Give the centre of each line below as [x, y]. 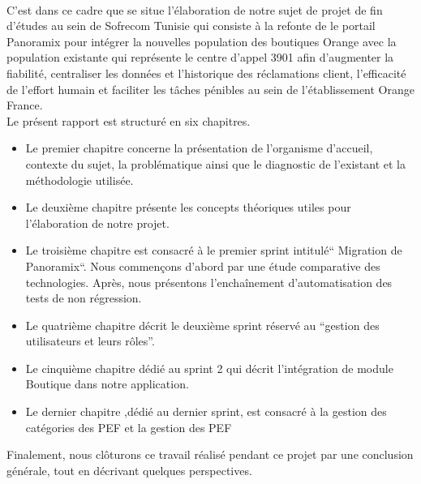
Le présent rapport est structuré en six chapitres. [129, 120]
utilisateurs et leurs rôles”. [90, 341]
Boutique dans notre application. [107, 384]
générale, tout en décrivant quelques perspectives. [129, 470]
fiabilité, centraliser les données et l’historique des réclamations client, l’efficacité [206, 73]
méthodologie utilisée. [79, 180]
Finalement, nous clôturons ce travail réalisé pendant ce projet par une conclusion [210, 454]
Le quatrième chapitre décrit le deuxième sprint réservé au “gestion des [202, 325]
